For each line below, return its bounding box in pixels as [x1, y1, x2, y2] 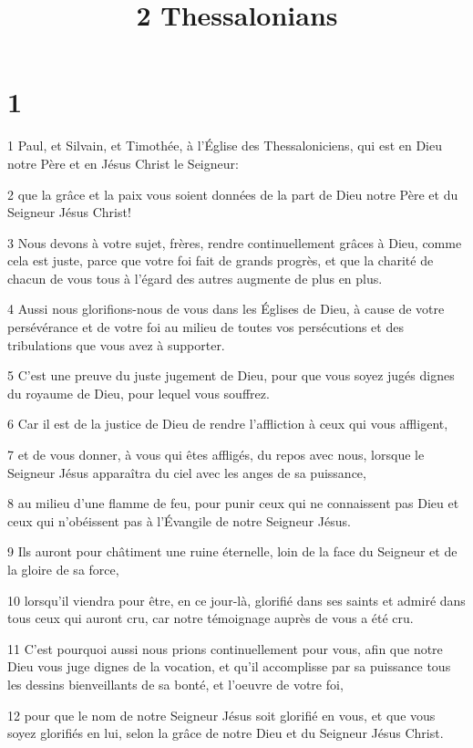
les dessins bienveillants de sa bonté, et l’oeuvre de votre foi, [7, 674, 344, 693]
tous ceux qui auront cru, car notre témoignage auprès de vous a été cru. [7, 608, 414, 628]
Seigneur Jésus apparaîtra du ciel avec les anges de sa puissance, [7, 462, 366, 482]
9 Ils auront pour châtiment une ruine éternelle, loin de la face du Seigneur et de [7, 542, 458, 561]
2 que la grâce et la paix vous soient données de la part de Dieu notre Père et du [7, 184, 458, 203]
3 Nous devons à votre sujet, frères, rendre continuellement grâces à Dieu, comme [7, 233, 462, 252]
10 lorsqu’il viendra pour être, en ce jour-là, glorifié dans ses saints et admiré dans [7, 590, 466, 609]
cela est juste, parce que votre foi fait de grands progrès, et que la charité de [7, 251, 434, 270]
